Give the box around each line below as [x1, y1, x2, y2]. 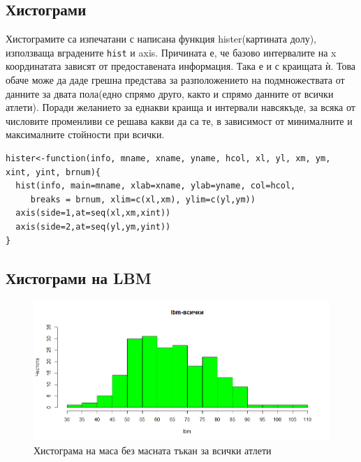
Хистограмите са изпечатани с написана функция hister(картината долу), [6, 31, 316, 46]
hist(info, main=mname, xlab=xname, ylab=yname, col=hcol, [15, 181, 296, 191]
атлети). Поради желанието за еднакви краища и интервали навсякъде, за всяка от [6, 100, 355, 114]
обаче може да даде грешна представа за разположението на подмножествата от [6, 73, 345, 87]
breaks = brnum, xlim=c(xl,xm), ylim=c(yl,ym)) [30, 194, 256, 204]
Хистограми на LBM [6, 267, 152, 288]
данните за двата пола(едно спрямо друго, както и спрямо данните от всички [6, 86, 334, 100]
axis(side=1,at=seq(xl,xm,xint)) [15, 208, 171, 218]
